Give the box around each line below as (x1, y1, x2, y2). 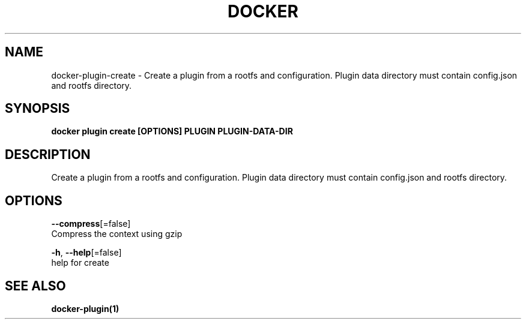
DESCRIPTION (5, 146, 91, 162)
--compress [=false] (51, 218, 131, 229)
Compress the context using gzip (51, 229, 183, 239)
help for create (51, 257, 109, 268)
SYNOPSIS (5, 101, 70, 116)
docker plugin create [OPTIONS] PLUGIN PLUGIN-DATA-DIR (51, 126, 293, 137)
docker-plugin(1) (51, 303, 119, 314)
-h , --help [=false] (51, 247, 122, 258)
